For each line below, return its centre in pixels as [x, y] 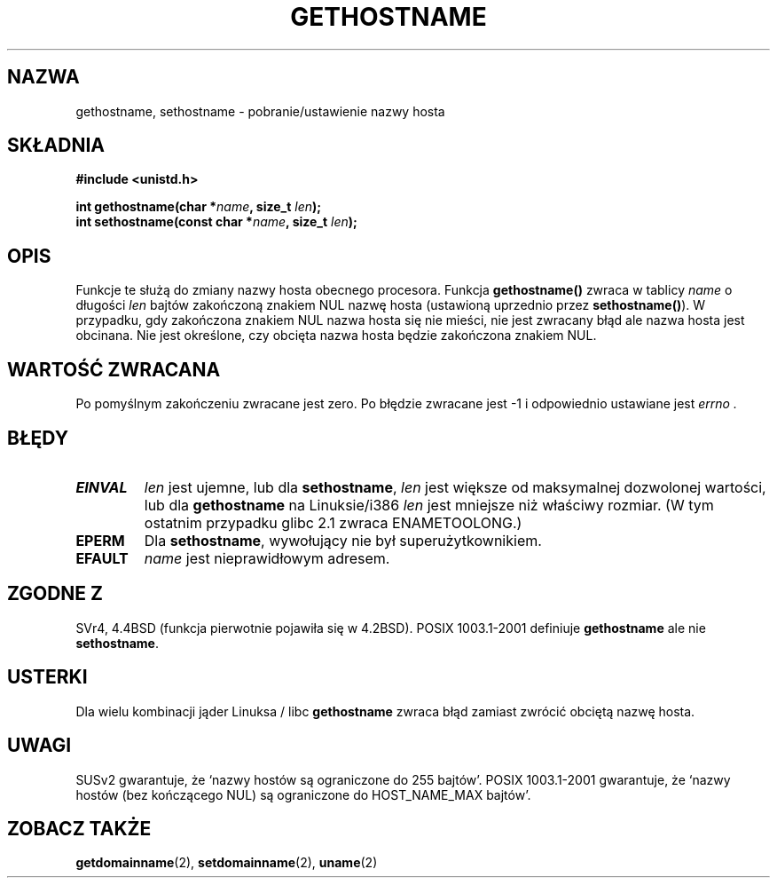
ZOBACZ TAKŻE [79, 828]
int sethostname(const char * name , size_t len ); [216, 222]
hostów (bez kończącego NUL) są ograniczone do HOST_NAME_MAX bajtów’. [303, 794]
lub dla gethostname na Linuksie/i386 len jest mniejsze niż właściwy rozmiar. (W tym [429, 505]
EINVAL [102, 487]
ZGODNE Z [55, 594]
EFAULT [102, 558]
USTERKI [47, 677]
